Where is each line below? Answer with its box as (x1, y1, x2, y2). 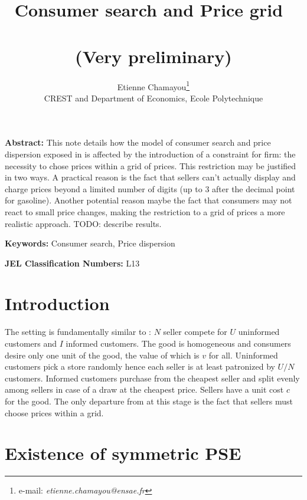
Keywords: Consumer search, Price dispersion (5, 237, 175, 249)
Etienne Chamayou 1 (117, 78, 190, 93)
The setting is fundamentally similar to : (5, 325, 152, 338)
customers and (5, 337, 57, 349)
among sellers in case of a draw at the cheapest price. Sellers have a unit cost (5, 383, 284, 396)
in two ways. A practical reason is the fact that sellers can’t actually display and (5, 171, 296, 183)
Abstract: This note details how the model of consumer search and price (5, 136, 271, 149)
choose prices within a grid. (5, 406, 104, 419)
